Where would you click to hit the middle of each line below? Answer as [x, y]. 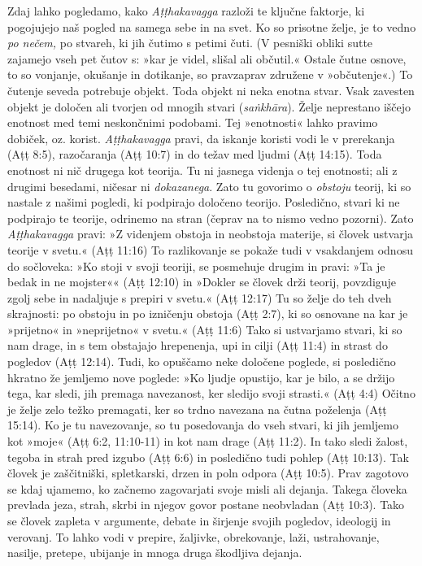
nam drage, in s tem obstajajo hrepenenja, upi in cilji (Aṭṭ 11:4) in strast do [198, 345]
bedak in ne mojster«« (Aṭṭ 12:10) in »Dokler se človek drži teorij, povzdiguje [202, 282]
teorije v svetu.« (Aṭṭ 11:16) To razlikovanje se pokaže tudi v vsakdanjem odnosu [210, 249]
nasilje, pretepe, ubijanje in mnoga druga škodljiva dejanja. [155, 553]
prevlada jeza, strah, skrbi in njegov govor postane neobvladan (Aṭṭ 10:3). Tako [206, 505]
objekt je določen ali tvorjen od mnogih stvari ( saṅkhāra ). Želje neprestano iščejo [209, 106]
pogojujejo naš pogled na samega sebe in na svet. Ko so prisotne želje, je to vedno [212, 26]
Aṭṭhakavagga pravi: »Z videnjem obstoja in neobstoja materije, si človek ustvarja [210, 234]
